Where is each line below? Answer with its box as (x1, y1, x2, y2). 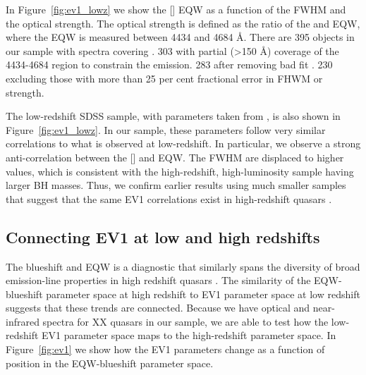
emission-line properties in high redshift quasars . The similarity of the (6, 273, 311, 288)
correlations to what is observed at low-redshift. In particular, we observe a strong (6, 136, 361, 151)
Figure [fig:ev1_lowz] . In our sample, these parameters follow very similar (6, 122, 326, 137)
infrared (6, 314, 39, 328)
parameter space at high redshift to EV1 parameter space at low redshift (46, 286, 360, 301)
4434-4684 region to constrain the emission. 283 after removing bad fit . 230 (6, 57, 333, 72)
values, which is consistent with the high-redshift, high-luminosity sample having (6, 164, 354, 178)
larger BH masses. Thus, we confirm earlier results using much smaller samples (6, 178, 346, 192)
